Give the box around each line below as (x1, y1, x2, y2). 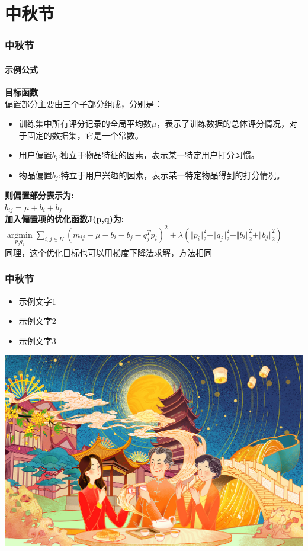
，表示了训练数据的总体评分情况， (156, 117, 290, 130)
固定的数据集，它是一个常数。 (27, 129, 143, 141)
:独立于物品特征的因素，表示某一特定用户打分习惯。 (57, 149, 259, 161)
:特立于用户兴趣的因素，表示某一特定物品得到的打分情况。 (58, 168, 285, 181)
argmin (7, 230, 33, 239)
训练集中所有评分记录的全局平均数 (18, 117, 152, 130)
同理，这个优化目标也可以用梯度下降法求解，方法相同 (5, 246, 212, 258)
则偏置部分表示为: (5, 189, 74, 201)
